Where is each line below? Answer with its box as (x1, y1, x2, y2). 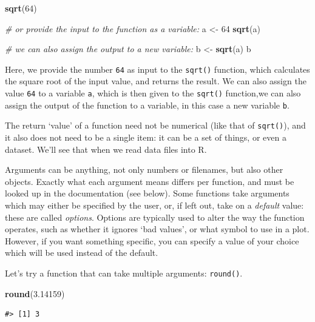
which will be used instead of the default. (5, 246, 158, 259)
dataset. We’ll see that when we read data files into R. (5, 143, 207, 155)
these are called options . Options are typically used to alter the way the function (5, 210, 305, 223)
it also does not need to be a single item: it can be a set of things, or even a (5, 131, 286, 143)
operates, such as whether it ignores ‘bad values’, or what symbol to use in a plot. (5, 223, 310, 235)
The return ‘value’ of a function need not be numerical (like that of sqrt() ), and (5, 119, 306, 132)
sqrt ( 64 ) (5, 2, 37, 14)
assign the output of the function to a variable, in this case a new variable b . (5, 98, 290, 111)
